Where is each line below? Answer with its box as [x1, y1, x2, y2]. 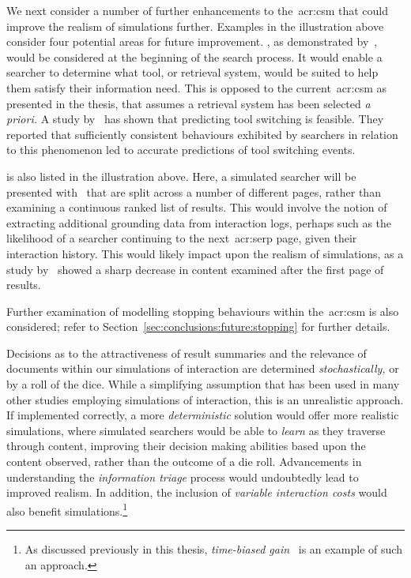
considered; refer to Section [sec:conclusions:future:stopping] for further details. [6, 318, 390, 335]
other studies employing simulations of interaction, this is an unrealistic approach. [6, 391, 404, 407]
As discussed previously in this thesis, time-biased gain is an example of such [25, 541, 402, 557]
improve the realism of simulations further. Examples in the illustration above [6, 17, 384, 34]
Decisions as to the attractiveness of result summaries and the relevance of [6, 344, 367, 361]
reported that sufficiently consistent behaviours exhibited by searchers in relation [6, 126, 398, 142]
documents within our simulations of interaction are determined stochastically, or [6, 360, 399, 377]
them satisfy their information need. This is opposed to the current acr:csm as [6, 79, 387, 96]
